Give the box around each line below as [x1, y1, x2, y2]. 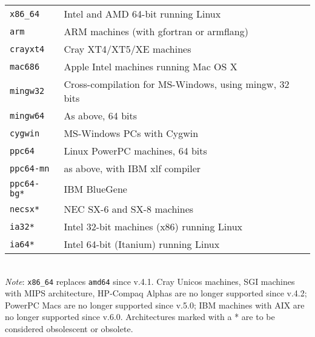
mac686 [10, 61, 40, 72]
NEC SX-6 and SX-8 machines [64, 202, 194, 216]
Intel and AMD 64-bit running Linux [64, 7, 221, 21]
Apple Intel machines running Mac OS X [64, 59, 237, 73]
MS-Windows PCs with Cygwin [64, 126, 199, 140]
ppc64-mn [10, 163, 50, 173]
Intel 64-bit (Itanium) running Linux [64, 237, 220, 251]
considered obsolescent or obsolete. [5, 322, 133, 335]
